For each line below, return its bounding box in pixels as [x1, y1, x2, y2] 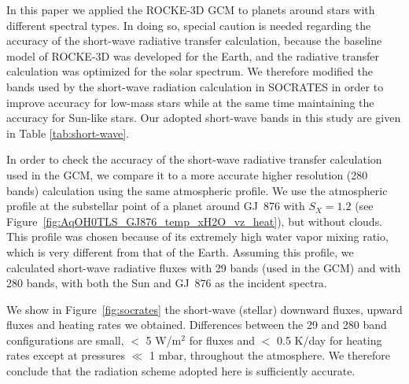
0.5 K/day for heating [276, 331, 382, 348]
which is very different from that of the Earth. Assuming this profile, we [6, 243, 354, 260]
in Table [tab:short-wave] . [6, 124, 130, 141]
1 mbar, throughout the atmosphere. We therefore [149, 347, 390, 364]
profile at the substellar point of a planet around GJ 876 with [6, 198, 305, 214]
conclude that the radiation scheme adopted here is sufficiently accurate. [6, 363, 356, 379]
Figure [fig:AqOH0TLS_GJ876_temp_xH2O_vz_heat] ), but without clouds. [6, 212, 383, 229]
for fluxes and [189, 331, 256, 348]
